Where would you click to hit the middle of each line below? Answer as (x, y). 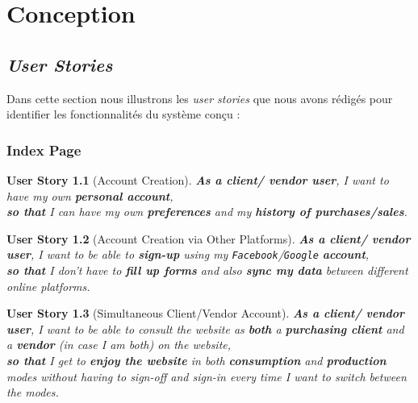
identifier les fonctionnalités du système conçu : (123, 114)
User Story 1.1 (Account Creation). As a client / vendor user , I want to (198, 179)
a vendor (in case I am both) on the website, (119, 345)
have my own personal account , (90, 195)
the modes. (33, 392)
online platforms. (48, 286)
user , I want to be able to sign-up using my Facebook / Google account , (188, 254)
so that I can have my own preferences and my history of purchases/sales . (207, 212)
